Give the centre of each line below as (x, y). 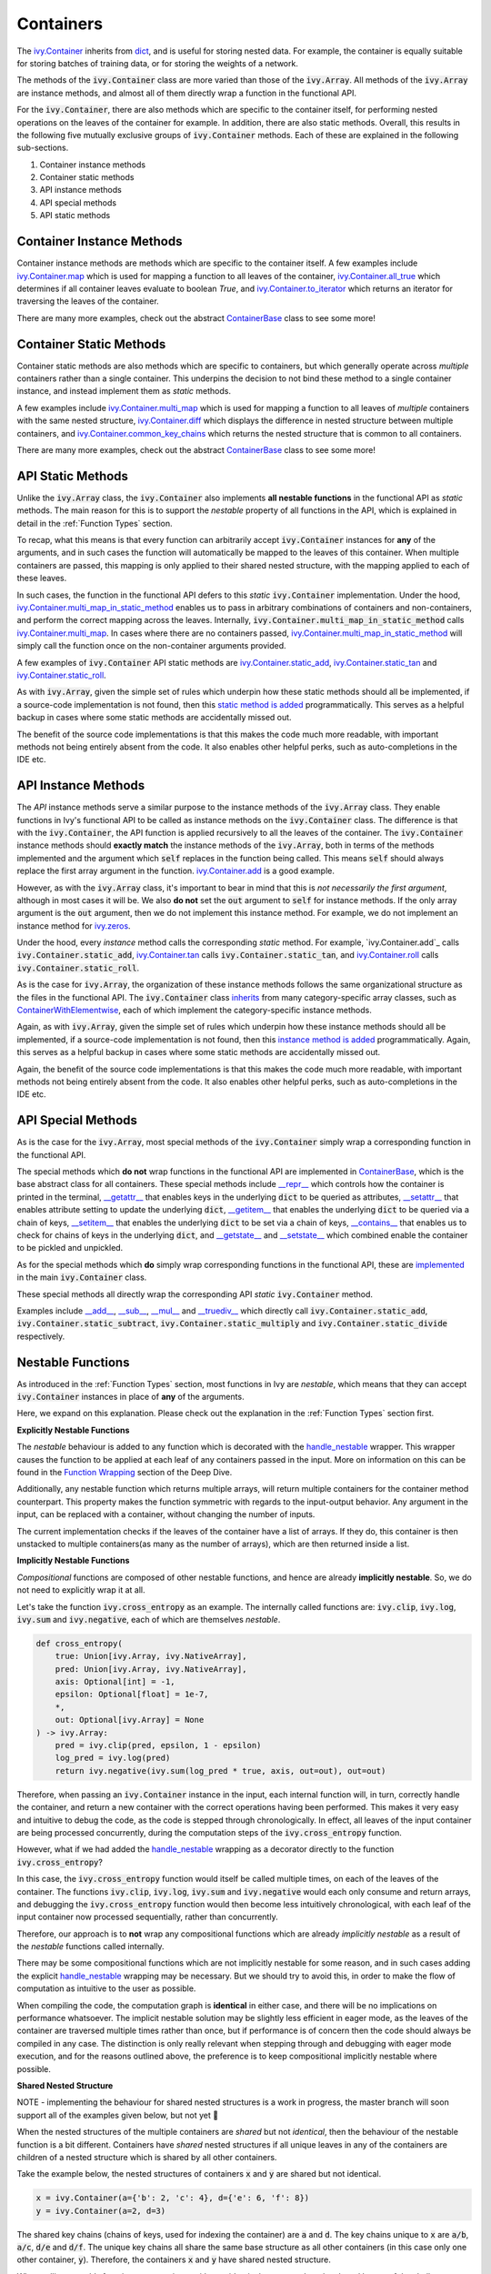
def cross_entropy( (79, 1643)
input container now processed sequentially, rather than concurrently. (147, 1917)
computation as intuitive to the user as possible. (106, 1988)
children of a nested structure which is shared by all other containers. (147, 2157)
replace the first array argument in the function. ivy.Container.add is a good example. (176, 871)
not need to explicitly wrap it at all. (81, 1590)
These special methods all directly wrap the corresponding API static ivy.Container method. (195, 1294)
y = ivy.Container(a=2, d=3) (101, 2211)
